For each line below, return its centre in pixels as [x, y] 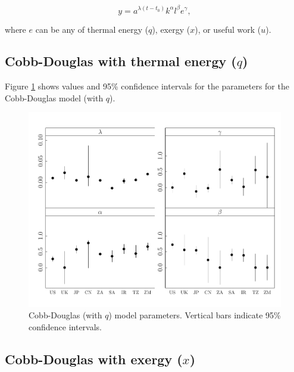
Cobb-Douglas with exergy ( [94, 359]
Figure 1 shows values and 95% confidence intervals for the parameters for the [147, 86]
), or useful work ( [228, 29]
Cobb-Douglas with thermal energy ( [121, 61]
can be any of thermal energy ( [92, 29]
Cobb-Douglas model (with [54, 97]
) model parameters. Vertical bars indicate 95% [195, 315]
